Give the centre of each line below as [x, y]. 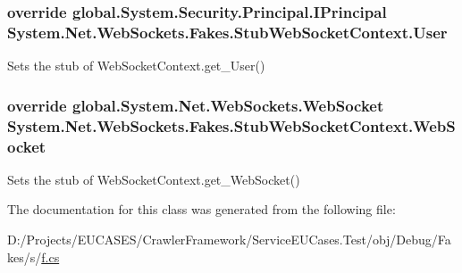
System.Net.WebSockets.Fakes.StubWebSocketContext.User [227, 32]
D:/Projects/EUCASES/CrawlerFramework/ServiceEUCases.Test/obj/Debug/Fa [229, 239]
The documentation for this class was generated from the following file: [202, 209]
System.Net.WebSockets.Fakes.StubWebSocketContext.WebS [231, 125]
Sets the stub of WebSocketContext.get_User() [136, 66]
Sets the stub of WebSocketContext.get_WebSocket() [154, 179]
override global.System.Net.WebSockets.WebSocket [196, 105]
